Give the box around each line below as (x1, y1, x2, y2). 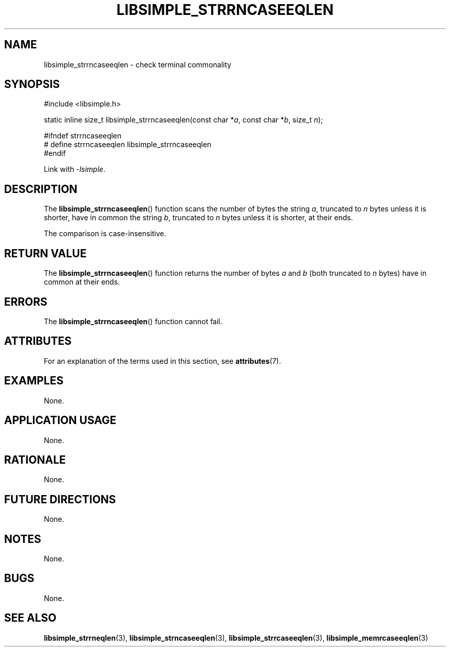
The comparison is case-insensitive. (44, 229, 166, 238)
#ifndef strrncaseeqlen (44, 131, 122, 140)
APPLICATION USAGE (4, 414, 117, 427)
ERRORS (4, 295, 48, 308)
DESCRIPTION (4, 182, 78, 196)
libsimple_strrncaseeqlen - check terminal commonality (44, 60, 232, 69)
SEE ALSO (4, 611, 57, 625)
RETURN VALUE (4, 247, 87, 260)
